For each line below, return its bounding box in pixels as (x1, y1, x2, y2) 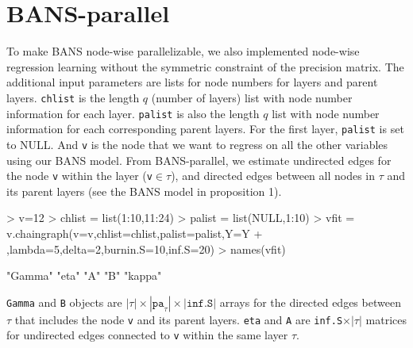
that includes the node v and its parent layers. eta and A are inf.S (14, 311, 343, 327)
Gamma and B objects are (6, 293, 122, 310)
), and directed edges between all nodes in (171, 167, 376, 184)
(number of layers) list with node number (151, 89, 353, 105)
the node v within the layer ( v (6, 167, 152, 184)
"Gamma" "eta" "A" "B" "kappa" (6, 267, 162, 284)
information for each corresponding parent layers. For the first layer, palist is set (6, 120, 404, 137)
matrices (365, 311, 407, 327)
